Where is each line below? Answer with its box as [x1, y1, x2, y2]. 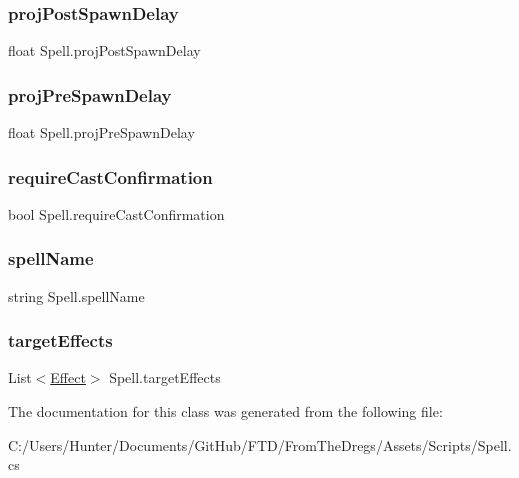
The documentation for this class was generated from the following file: [8, 401, 443, 422]
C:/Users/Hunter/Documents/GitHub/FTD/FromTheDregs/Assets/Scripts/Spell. [8, 434, 512, 455]
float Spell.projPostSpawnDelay [8, 40, 201, 61]
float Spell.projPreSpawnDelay [8, 122, 195, 143]
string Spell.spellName [8, 285, 145, 306]
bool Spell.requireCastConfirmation [8, 203, 225, 224]
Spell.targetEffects [109, 367, 221, 388]
